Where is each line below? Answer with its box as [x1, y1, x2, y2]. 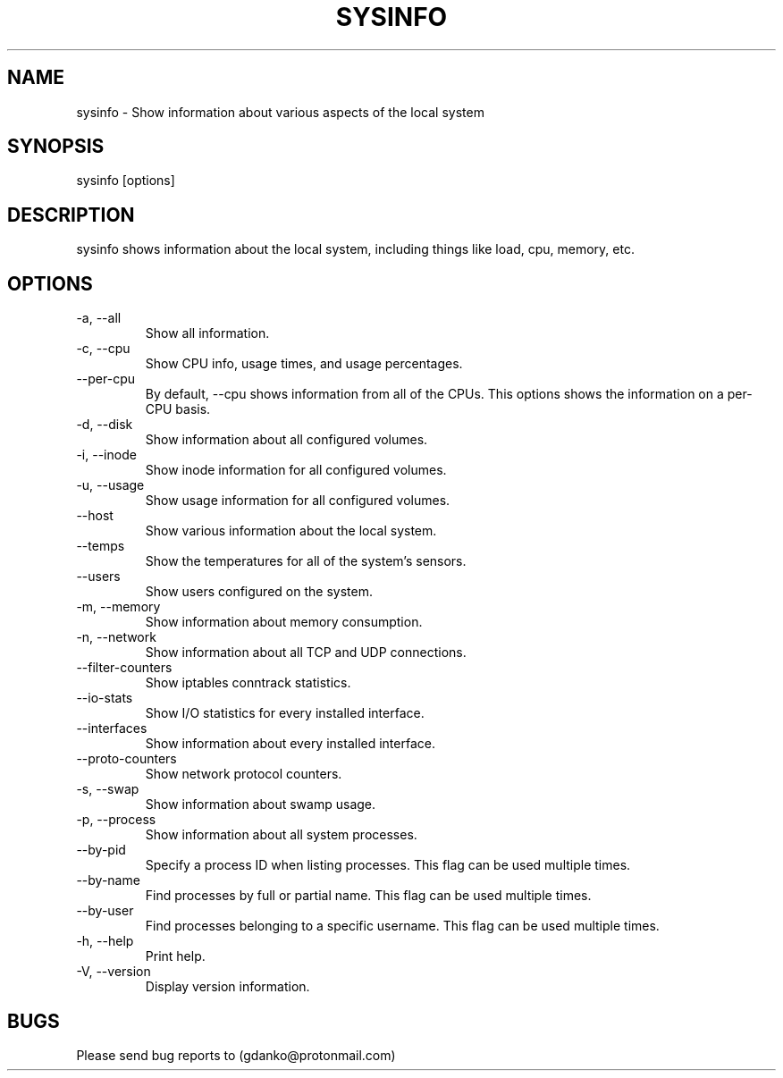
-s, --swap [76, 781, 139, 797]
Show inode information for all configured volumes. [145, 462, 447, 478]
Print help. [145, 948, 206, 964]
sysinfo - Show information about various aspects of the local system [76, 104, 484, 120]
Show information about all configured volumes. [145, 432, 428, 448]
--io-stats [76, 690, 133, 706]
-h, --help [76, 933, 134, 949]
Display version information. [145, 979, 310, 995]
